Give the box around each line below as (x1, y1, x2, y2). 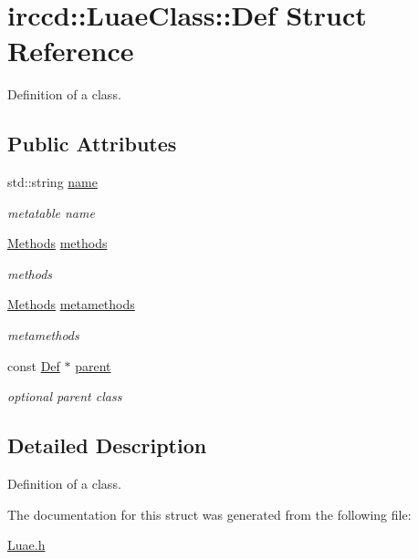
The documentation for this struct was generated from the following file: (7, 504, 412, 523)
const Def (7, 356, 60, 375)
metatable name (7, 202, 95, 222)
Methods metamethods (7, 295, 135, 314)
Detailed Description (7, 431, 207, 460)
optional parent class (7, 387, 122, 406)
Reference (7, 32, 134, 69)
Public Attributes (7, 129, 177, 158)
